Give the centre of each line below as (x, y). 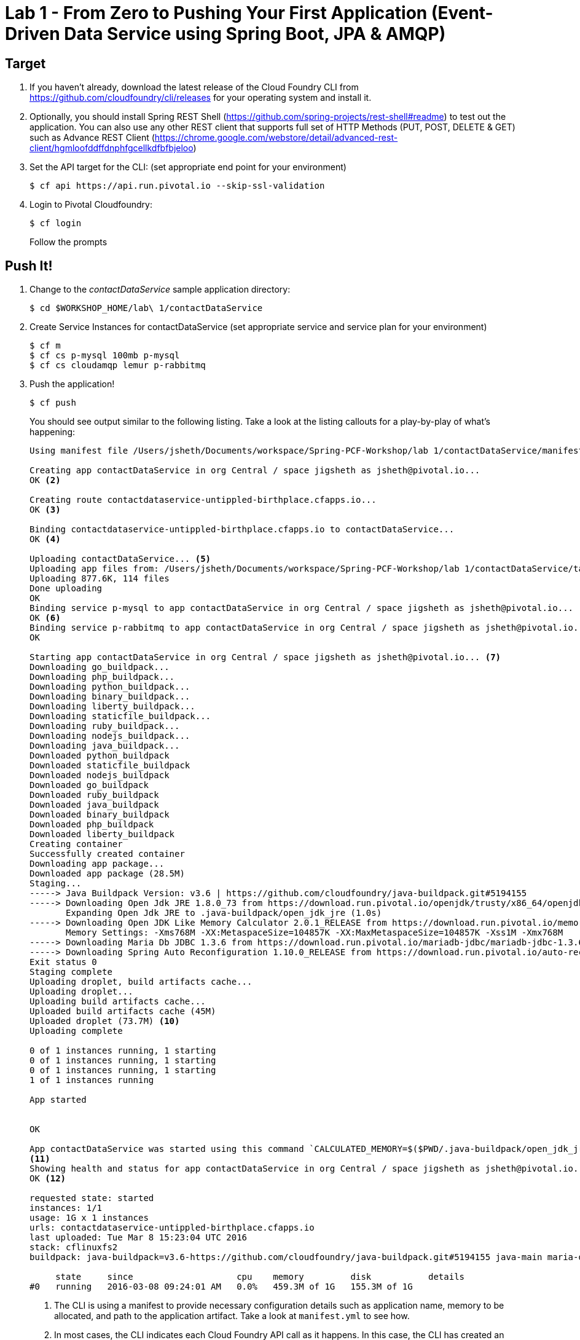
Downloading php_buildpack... (102, 677)
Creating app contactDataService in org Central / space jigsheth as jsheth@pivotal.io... (255, 471)
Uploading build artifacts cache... (118, 1002)
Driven (33, 34)
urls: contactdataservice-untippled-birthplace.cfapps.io (172, 1228)
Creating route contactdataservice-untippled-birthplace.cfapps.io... (203, 500)
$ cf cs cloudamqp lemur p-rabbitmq (118, 365)
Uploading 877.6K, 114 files (100, 579)
